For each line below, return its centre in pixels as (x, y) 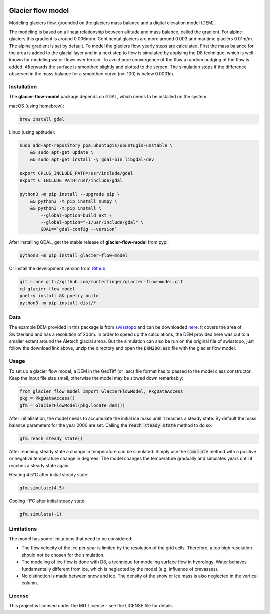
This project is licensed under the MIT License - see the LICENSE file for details (91, 606)
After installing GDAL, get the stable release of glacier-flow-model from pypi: (89, 242)
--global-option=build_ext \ (76, 215)
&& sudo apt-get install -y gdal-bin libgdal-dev (92, 159)
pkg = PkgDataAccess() (47, 398)
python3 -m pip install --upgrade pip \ (70, 194)
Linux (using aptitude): (32, 132)
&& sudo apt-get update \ (62, 153)
